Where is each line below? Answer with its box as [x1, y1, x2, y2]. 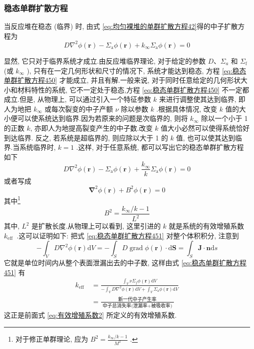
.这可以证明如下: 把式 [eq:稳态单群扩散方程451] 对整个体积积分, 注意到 [17, 230, 239, 240]
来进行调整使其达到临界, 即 [159, 94, 246, 104]
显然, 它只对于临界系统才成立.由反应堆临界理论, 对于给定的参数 [4, 55, 206, 66]
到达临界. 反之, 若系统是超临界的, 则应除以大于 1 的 [4, 132, 168, 142]
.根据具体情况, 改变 [156, 103, 217, 114]
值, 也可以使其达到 [176, 132, 235, 142]
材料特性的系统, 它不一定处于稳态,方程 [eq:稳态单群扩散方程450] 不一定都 [17, 84, 250, 94]
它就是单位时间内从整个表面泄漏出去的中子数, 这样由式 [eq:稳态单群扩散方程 [4, 257, 247, 268]
